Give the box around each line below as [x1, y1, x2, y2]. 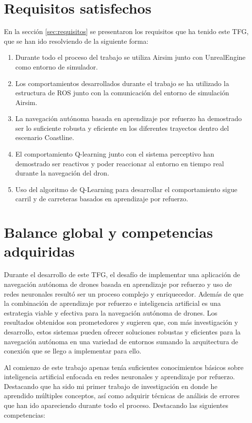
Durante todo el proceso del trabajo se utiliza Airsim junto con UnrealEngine [15, 52, 246, 62]
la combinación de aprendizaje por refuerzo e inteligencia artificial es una [4, 298, 221, 308]
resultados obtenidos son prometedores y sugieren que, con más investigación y [4, 317, 238, 327]
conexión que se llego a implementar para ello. [4, 346, 141, 356]
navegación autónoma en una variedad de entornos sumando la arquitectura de [4, 336, 238, 346]
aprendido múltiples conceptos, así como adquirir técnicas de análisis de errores [4, 390, 240, 401]
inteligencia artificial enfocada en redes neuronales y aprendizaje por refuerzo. [4, 371, 235, 382]
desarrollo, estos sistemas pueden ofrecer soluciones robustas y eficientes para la [4, 326, 241, 336]
